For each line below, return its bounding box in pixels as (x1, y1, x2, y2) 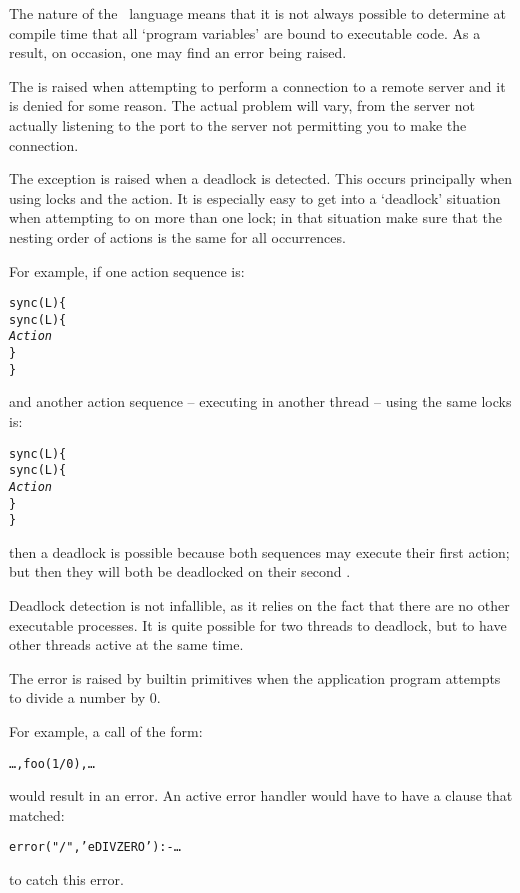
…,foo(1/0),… (9, 756, 95, 771)
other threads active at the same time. (9, 634, 244, 655)
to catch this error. (9, 869, 124, 890)
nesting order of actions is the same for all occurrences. (9, 226, 346, 247)
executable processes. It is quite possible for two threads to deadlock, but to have (9, 614, 507, 635)
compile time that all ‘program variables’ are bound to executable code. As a (9, 22, 481, 43)
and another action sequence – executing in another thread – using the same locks (9, 391, 512, 412)
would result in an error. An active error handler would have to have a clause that (9, 785, 513, 806)
